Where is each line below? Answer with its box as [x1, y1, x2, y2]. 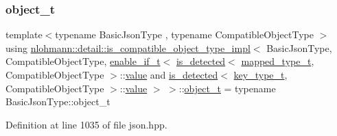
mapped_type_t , [241, 54, 314, 68]
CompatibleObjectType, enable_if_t [5, 54, 161, 68]
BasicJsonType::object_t [5, 94, 111, 109]
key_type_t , [233, 68, 288, 81]
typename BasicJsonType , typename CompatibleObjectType [55, 27, 314, 42]
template [5, 27, 43, 42]
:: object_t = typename [178, 81, 276, 95]
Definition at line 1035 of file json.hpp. [5, 117, 167, 131]
